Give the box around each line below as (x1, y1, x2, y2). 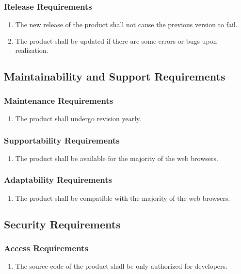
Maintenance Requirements (4, 94, 113, 106)
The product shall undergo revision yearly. (15, 113, 142, 123)
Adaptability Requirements (4, 174, 112, 186)
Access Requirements (4, 242, 88, 254)
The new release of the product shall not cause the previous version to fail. (15, 19, 238, 30)
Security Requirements (4, 216, 121, 231)
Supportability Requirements (4, 134, 120, 146)
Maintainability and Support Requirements (4, 69, 225, 84)
